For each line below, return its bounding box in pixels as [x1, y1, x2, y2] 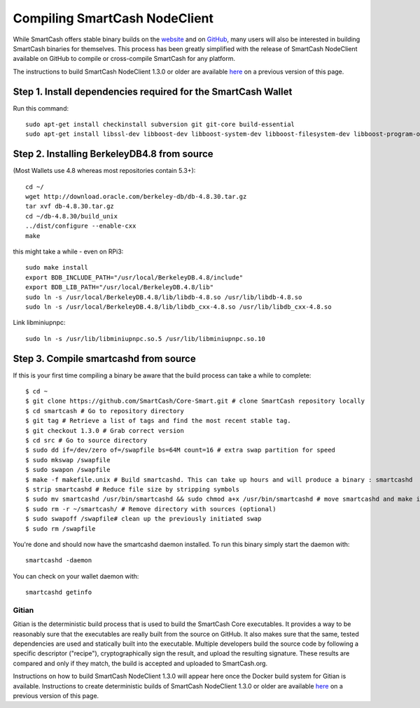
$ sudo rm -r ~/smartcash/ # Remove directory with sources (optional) [25, 505, 276, 513]
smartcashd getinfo [25, 588, 92, 597]
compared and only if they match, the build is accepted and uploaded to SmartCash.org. [13, 659, 268, 667]
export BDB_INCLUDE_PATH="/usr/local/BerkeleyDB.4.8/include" [25, 273, 244, 282]
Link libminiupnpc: [13, 319, 66, 327]
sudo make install [25, 263, 89, 272]
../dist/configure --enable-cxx [25, 222, 136, 230]
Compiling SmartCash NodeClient [13, 11, 213, 26]
